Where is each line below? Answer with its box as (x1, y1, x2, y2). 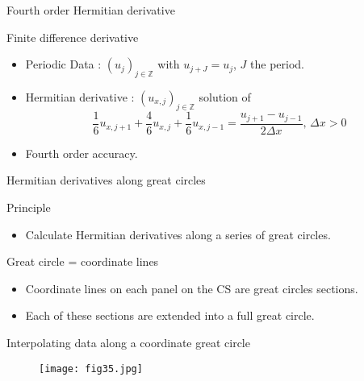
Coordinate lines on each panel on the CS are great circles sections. (25, 280, 358, 296)
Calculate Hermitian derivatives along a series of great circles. (25, 226, 331, 242)
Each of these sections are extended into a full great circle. (25, 307, 315, 324)
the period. (250, 56, 304, 72)
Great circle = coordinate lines (6, 253, 159, 270)
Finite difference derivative (6, 28, 139, 45)
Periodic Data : (25, 56, 102, 72)
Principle (6, 199, 51, 216)
